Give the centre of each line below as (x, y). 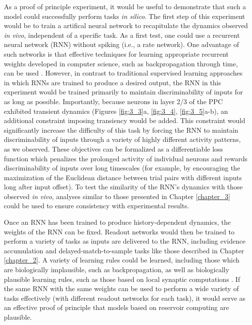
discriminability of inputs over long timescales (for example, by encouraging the (122, 168)
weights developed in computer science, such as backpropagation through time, (121, 63)
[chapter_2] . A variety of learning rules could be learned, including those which (122, 260)
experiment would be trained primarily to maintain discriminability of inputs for (124, 92)
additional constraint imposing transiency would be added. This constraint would (125, 120)
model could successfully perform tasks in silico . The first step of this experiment (125, 16)
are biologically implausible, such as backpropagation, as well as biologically (117, 270)
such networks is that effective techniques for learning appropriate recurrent (116, 54)
